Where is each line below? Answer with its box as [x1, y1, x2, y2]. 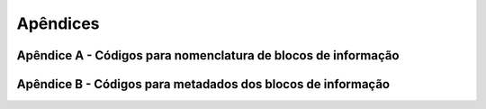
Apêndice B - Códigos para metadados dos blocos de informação [16, 77, 391, 92]
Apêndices [16, 14, 100, 33]
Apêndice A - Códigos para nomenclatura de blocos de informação [16, 48, 400, 63]
